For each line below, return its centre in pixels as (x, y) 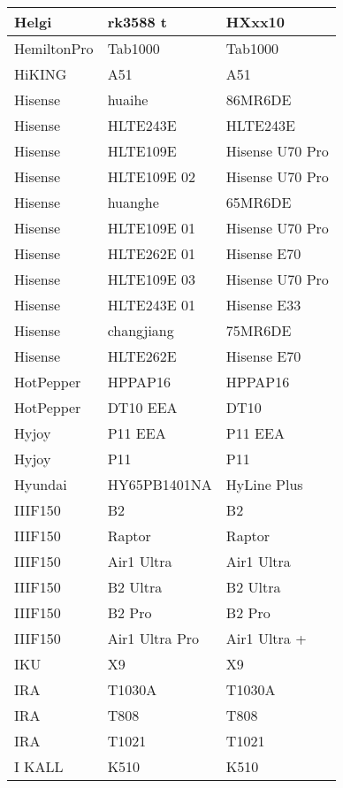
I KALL (39, 766)
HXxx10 (255, 22)
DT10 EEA (142, 407)
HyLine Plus (264, 484)
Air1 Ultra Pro (153, 638)
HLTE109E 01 (151, 228)
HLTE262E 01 (151, 253)
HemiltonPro (54, 48)
